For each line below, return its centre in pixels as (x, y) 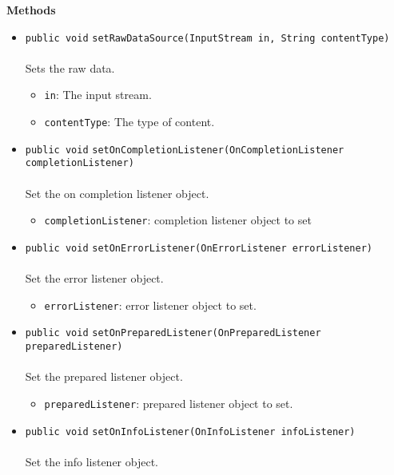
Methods (31, 10)
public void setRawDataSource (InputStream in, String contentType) (207, 38)
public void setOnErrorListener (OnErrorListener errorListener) (199, 248)
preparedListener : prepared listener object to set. (169, 403)
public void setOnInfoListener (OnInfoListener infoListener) (190, 431)
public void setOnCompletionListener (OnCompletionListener (185, 150)
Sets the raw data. (70, 67)
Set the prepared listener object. (104, 376)
